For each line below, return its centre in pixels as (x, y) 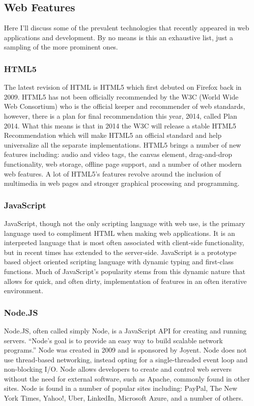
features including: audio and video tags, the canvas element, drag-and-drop (118, 154)
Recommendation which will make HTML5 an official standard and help (113, 135)
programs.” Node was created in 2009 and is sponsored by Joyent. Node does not (126, 350)
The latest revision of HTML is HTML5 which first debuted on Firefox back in (123, 87)
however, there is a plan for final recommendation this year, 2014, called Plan (121, 115)
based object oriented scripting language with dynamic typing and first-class (119, 262)
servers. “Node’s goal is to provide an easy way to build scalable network (113, 340)
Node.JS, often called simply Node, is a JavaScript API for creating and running (125, 330)
